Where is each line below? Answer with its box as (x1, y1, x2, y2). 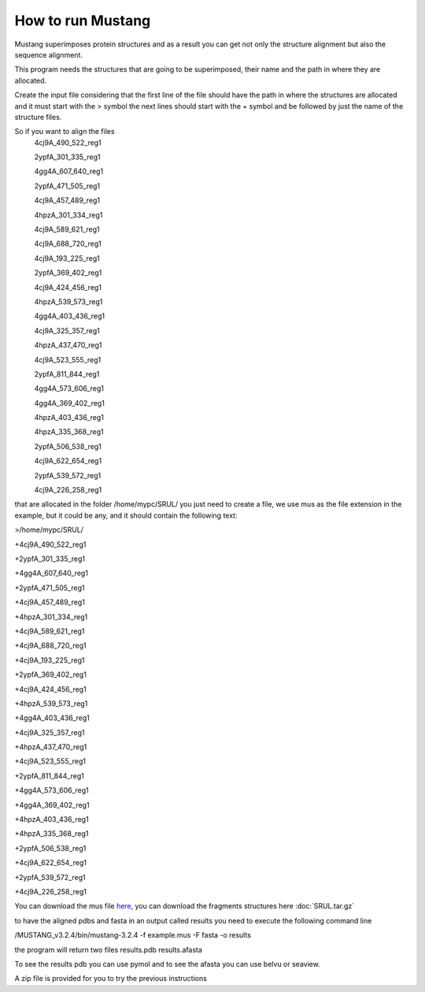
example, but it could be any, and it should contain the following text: (14, 511, 238, 520)
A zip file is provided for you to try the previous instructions (14, 974, 208, 983)
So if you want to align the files (14, 127, 115, 136)
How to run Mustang (14, 12, 151, 29)
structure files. (14, 112, 62, 121)
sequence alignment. (14, 50, 83, 59)
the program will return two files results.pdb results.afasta (14, 945, 202, 954)
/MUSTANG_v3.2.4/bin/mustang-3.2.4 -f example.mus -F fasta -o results (14, 931, 252, 940)
